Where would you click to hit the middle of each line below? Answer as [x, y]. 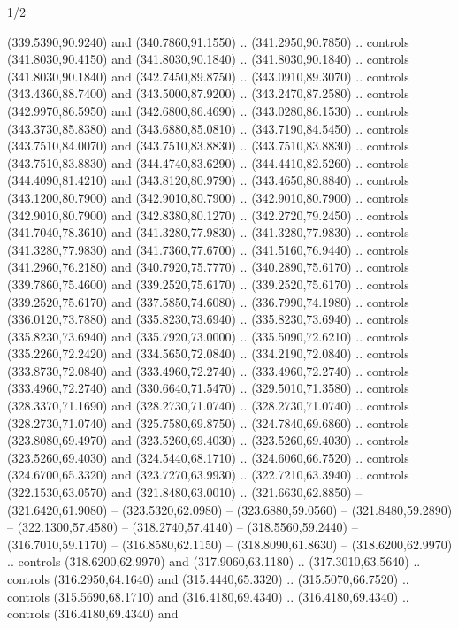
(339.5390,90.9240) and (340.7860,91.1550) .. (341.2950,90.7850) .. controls [208, 41]
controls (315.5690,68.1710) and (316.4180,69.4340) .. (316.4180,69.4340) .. [208, 596]
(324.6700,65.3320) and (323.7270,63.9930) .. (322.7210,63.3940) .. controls [208, 475]
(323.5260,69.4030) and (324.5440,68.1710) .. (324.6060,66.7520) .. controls [208, 457]
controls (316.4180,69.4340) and [93, 614]
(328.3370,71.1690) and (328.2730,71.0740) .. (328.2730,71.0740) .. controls [208, 406]
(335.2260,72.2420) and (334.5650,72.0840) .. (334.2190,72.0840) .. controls [208, 353]
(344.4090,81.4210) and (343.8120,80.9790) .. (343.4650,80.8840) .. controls [208, 180]
